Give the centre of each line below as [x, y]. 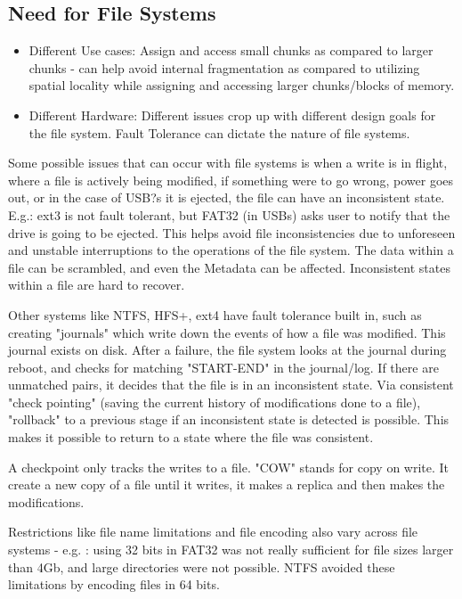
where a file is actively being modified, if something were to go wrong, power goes [231, 180]
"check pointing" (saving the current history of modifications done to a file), [215, 402]
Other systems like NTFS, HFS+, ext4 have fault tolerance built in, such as [215, 314]
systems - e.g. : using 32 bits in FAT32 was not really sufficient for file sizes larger [231, 550]
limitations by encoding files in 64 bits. [114, 584]
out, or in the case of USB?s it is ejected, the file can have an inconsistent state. [227, 197]
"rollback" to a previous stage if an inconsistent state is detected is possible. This [229, 419]
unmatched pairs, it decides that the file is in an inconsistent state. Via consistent [231, 385]
